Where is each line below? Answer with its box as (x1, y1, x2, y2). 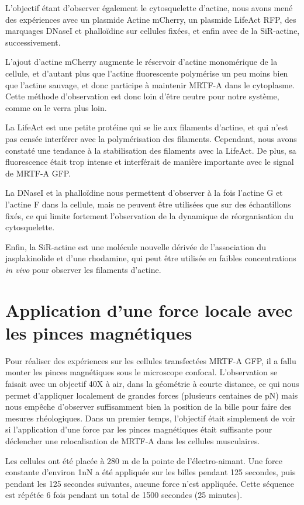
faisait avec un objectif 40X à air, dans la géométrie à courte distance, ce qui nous (5, 377, 299, 389)
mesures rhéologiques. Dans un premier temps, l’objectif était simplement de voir (5, 411, 296, 424)
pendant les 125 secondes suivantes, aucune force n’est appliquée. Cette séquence (5, 477, 295, 489)
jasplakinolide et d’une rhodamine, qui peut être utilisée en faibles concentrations (5, 252, 296, 264)
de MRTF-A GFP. (5, 167, 71, 179)
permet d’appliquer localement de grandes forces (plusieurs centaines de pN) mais (5, 389, 298, 401)
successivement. (5, 36, 61, 48)
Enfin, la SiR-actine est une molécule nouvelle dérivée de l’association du (5, 240, 266, 252)
